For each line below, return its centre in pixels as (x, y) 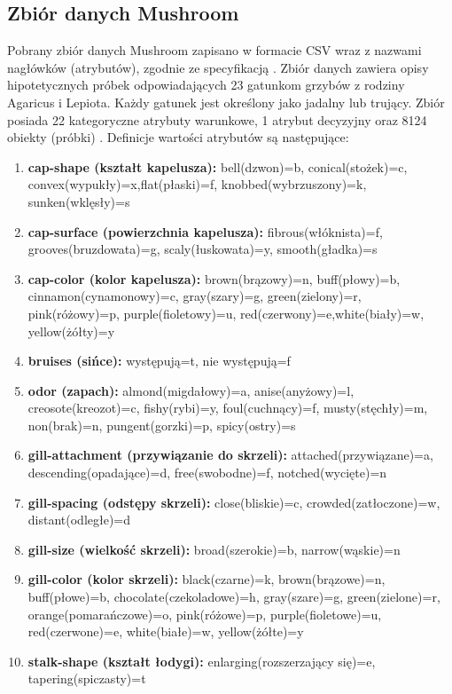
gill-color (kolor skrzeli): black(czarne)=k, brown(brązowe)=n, (207, 579)
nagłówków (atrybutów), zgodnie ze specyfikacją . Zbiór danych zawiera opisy (218, 67)
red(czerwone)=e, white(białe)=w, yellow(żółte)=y (166, 631)
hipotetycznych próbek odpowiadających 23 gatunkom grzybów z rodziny (206, 85)
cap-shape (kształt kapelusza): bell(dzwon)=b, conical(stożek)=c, (218, 166)
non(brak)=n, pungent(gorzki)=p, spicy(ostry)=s (162, 425)
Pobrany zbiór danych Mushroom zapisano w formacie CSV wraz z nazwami (214, 50)
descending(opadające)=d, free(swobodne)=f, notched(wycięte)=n (207, 473)
